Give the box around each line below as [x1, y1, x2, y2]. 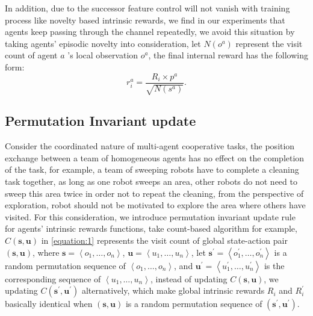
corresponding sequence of [5, 272, 101, 285]
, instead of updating [150, 272, 228, 285]
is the [264, 259, 285, 271]
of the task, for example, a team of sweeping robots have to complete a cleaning [5, 163, 299, 176]
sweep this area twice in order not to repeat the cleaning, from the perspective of [5, 187, 304, 199]
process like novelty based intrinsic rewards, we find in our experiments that [5, 13, 285, 26]
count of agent [5, 49, 58, 61]
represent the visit [235, 37, 303, 49]
